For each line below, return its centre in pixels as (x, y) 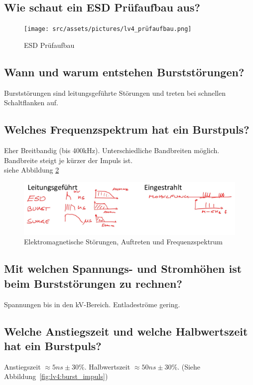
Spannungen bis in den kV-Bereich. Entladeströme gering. (92, 304)
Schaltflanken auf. (31, 102)
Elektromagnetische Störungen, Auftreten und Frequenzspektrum (124, 242)
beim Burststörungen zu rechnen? (93, 283)
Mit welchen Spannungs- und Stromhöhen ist (123, 269)
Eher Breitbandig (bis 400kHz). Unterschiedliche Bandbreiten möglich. (112, 150)
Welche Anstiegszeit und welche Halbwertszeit (126, 331)
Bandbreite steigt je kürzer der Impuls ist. (68, 160)
